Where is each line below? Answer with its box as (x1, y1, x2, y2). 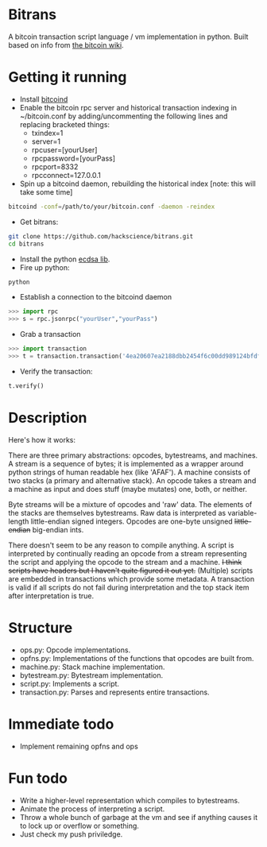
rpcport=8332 (31, 161, 79, 172)
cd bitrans (8, 240, 44, 248)
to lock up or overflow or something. (19, 821, 139, 830)
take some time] (19, 187, 73, 196)
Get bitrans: (19, 217, 59, 226)
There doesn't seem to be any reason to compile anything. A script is (8, 540, 234, 550)
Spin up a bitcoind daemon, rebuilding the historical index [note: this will (19, 179, 256, 188)
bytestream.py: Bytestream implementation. (19, 670, 164, 680)
